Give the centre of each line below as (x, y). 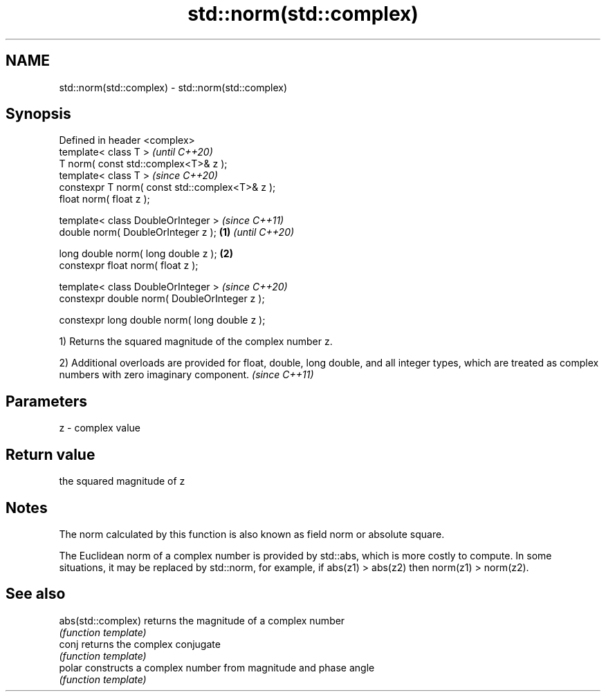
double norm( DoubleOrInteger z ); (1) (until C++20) (177, 232)
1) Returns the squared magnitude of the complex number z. (196, 342)
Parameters (46, 401)
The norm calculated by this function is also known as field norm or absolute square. (252, 534)
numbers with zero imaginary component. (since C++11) (186, 375)
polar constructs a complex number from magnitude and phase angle (217, 667)
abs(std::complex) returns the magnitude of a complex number (202, 620)
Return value (50, 454)
